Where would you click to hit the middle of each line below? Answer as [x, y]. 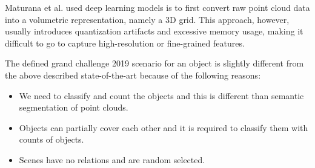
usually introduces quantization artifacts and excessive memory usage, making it [154, 31]
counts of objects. [51, 139]
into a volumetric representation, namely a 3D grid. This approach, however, [147, 19]
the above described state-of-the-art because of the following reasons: [133, 75]
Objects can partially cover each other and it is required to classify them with [164, 127]
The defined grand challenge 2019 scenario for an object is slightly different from [154, 63]
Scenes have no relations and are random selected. [112, 159]
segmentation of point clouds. [74, 107]
